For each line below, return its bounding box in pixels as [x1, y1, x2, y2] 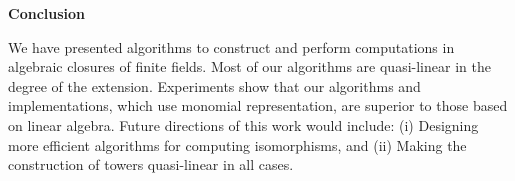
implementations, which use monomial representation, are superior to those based [8, 95, 508, 116]
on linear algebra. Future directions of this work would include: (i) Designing [8, 114, 479, 135]
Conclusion [8, 3, 86, 23]
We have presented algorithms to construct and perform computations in [8, 36, 455, 57]
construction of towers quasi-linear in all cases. [8, 154, 294, 175]
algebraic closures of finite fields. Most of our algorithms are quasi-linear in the [8, 56, 491, 77]
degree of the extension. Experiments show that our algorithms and [8, 75, 421, 96]
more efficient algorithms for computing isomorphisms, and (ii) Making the [8, 134, 467, 155]
